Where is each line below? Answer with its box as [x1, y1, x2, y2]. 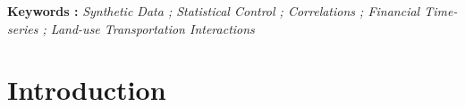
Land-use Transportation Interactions [50, 19, 255, 37]
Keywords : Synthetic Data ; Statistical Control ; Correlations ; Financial [7, 2, 420, 20]
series [7, 19, 38, 37]
